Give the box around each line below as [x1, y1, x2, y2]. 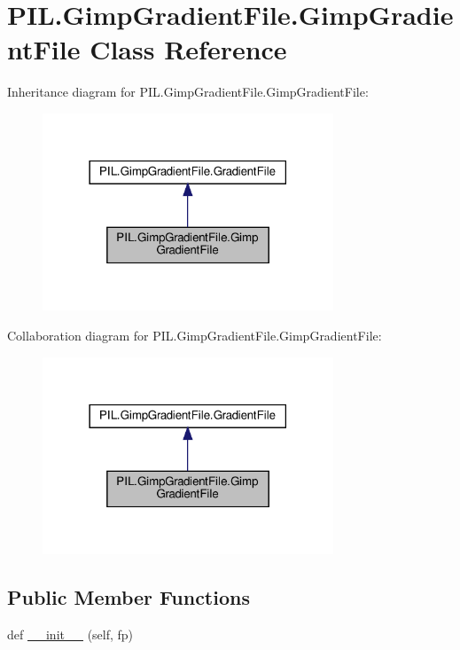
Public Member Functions [7, 583, 250, 611]
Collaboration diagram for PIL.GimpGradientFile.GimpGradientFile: [7, 326, 382, 344]
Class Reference [90, 31, 287, 67]
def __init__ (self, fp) [7, 624, 134, 643]
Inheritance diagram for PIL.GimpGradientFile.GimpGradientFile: [7, 82, 369, 101]
